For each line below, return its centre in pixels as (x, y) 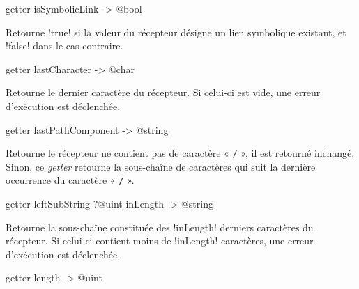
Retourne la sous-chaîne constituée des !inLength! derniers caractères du (160, 227)
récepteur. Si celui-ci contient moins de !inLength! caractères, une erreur (160, 241)
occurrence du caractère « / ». (70, 180)
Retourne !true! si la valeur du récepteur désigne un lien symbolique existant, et (176, 32)
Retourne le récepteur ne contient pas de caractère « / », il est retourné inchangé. (180, 153)
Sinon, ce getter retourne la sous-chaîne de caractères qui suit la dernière (161, 166)
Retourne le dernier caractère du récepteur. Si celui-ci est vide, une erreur (163, 92)
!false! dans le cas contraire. (64, 46)
